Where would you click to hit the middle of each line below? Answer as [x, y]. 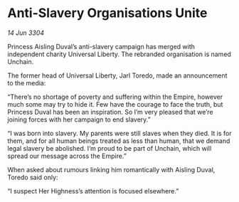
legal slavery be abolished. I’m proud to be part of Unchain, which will [110, 148]
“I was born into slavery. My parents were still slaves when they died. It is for [119, 133]
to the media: [27, 83]
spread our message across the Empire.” [67, 156]
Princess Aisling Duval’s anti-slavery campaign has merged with [101, 46]
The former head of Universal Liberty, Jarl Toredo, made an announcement [117, 75]
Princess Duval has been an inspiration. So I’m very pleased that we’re [110, 112]
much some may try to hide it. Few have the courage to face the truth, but [115, 104]
